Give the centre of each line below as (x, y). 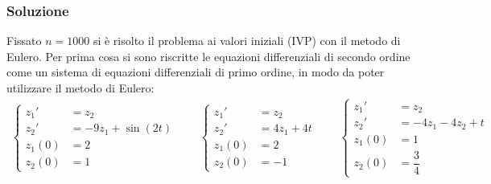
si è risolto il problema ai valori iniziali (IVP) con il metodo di (247, 41)
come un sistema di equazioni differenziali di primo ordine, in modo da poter (196, 72)
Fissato (24, 41)
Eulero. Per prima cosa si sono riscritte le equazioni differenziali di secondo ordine (208, 56)
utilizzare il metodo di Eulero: (80, 88)
